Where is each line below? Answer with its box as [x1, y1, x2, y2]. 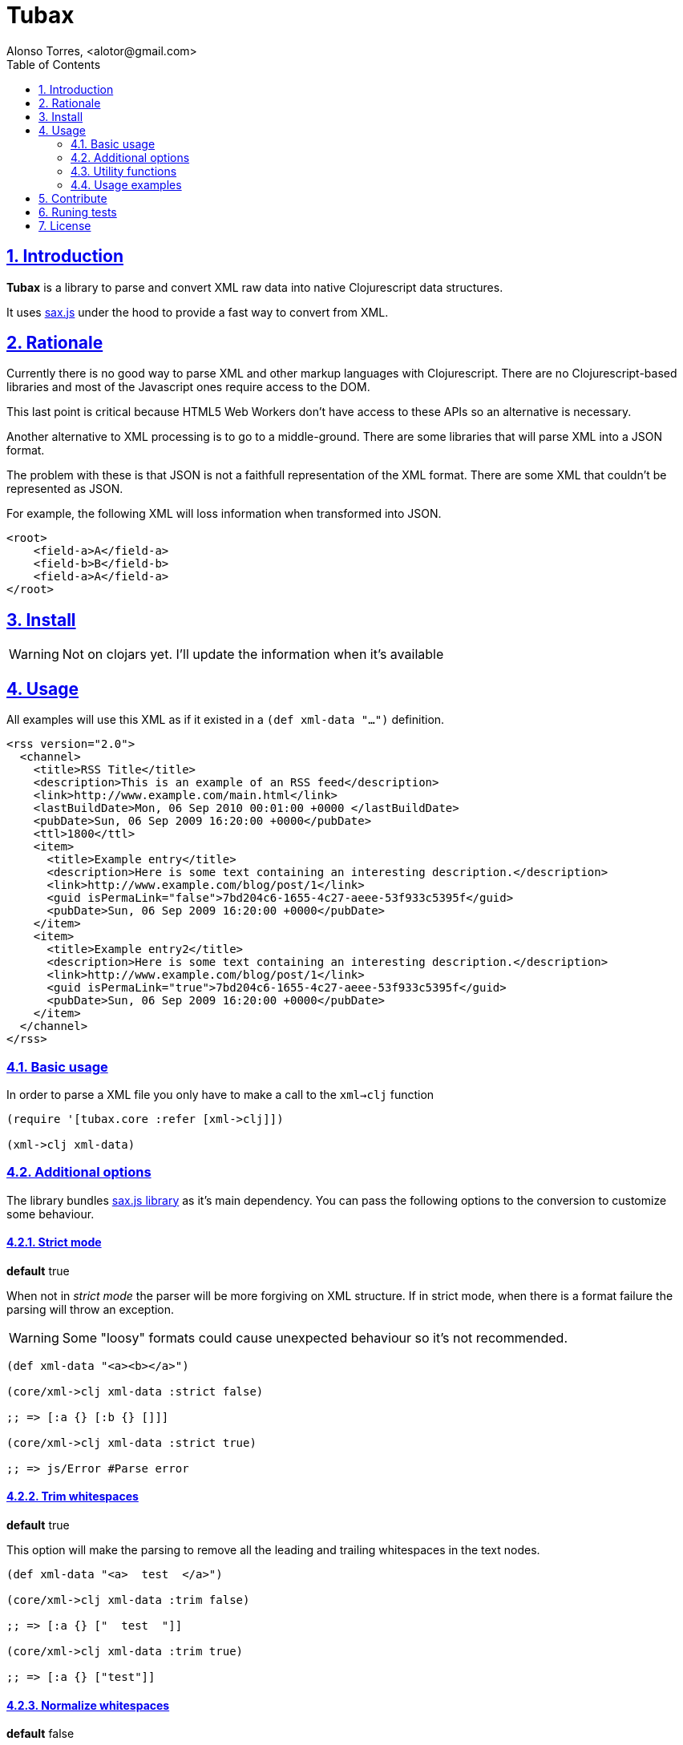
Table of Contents [6, 57, 101, 71]
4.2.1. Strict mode [6, 1235, 102, 1250]
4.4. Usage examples [71, 177, 182, 192]
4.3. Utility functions [71, 164, 177, 178]
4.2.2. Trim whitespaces [6, 1489, 139, 1504]
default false [6, 1727, 75, 1741]
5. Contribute [38, 191, 107, 205]
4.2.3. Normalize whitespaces [6, 1698, 170, 1712]
